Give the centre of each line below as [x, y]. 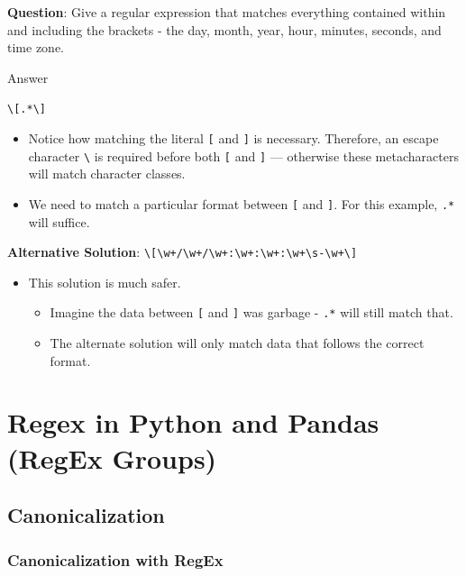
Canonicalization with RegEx [115, 559]
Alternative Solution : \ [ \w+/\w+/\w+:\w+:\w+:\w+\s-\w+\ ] [183, 252]
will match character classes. [107, 174]
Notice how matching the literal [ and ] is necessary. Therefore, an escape [233, 138]
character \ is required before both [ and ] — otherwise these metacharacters [243, 155]
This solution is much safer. [105, 282]
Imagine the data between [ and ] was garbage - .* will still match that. [251, 312]
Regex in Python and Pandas [193, 422]
